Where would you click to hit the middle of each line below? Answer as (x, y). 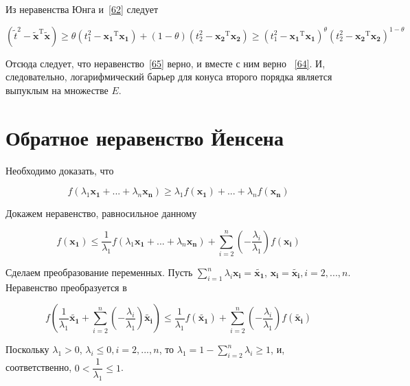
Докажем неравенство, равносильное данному (101, 213)
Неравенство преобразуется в (66, 287)
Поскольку (27, 349)
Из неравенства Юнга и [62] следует (82, 9)
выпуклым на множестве (57, 90)
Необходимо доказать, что (60, 170)
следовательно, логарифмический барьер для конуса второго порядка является (169, 77)
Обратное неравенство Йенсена (145, 137)
